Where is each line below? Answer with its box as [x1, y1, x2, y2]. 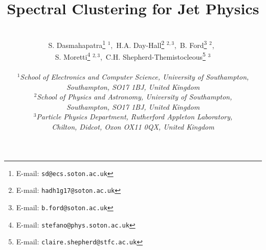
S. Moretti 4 [55, 50, 91, 62]
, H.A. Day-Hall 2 [110, 38, 165, 50]
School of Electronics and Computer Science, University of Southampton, [20, 71, 249, 82]
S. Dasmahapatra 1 [48, 38, 105, 50]
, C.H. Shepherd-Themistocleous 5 [100, 50, 206, 62]
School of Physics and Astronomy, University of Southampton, [37, 91, 232, 102]
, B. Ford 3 [174, 38, 207, 50]
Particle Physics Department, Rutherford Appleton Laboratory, [36, 111, 233, 122]
